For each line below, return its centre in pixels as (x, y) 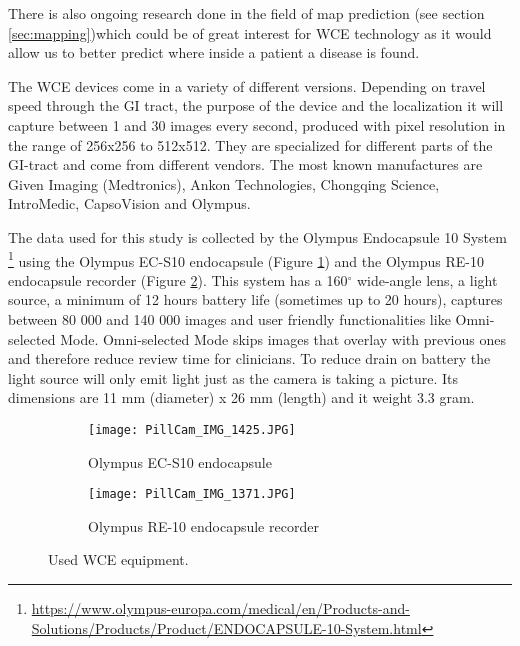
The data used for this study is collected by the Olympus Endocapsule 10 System (257, 236)
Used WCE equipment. (118, 559)
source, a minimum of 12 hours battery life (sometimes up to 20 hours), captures (255, 299)
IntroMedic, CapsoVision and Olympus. (129, 203)
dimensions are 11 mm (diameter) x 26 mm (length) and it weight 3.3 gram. (241, 397)
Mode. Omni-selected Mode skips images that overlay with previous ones (283, 338)
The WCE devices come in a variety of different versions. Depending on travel (247, 85)
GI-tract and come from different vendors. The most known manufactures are (245, 164)
